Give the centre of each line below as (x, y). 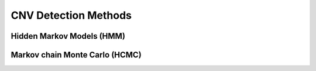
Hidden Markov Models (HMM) (68, 36)
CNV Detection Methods (71, 15)
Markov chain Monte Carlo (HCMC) (76, 55)
